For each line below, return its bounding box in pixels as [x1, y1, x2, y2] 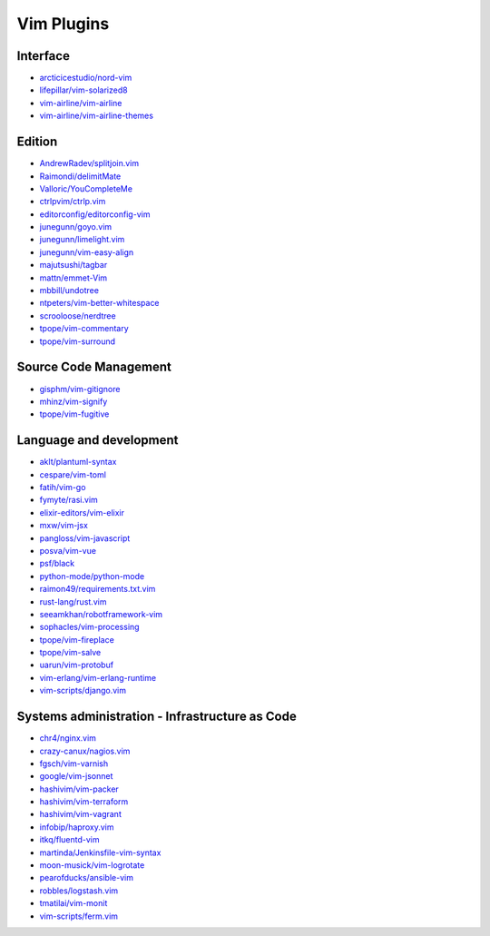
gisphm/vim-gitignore [39, 383, 121, 394]
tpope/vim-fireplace [39, 634, 115, 645]
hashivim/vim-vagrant [39, 809, 122, 820]
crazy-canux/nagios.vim [39, 745, 131, 756]
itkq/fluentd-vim [39, 834, 100, 845]
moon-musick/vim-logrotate [39, 860, 145, 871]
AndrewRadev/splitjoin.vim [39, 158, 140, 169]
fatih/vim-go [39, 481, 86, 492]
